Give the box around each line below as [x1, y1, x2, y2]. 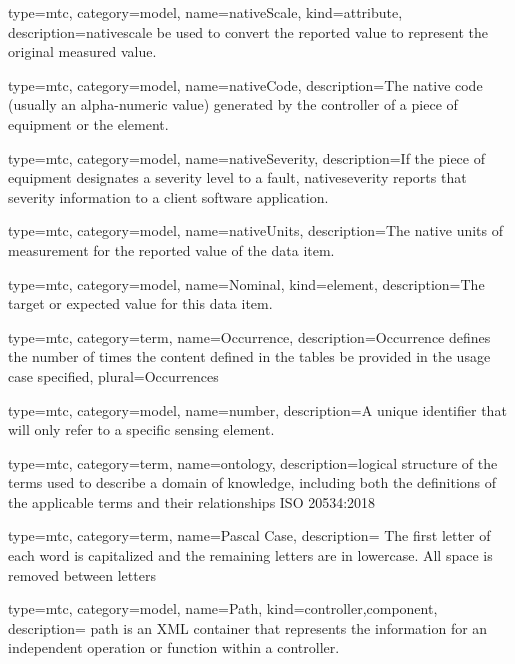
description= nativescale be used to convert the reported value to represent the [8, 21, 489, 42]
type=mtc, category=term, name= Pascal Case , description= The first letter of [8, 525, 491, 546]
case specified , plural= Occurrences [8, 365, 219, 386]
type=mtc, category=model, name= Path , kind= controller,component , [8, 598, 438, 619]
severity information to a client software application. [8, 186, 329, 207]
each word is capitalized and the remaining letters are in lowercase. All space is [8, 545, 493, 566]
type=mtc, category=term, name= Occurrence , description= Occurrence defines [8, 326, 491, 347]
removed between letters [8, 564, 156, 585]
